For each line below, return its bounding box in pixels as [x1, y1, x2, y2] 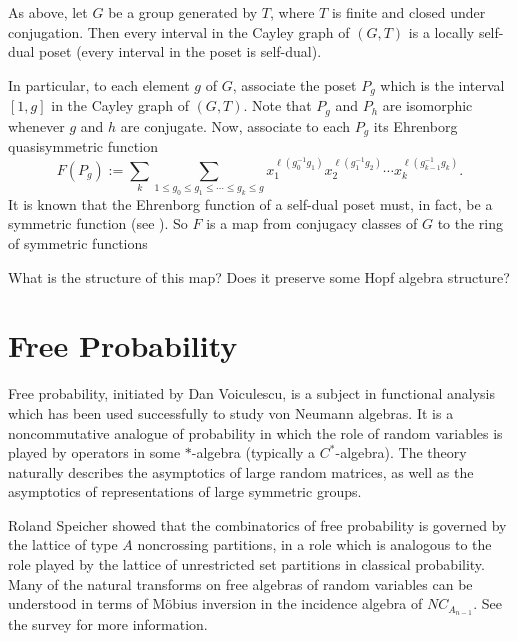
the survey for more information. [8, 614, 208, 635]
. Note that [243, 95, 312, 116]
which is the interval [380, 74, 505, 95]
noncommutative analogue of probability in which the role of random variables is [8, 422, 503, 443]
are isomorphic [382, 95, 473, 116]
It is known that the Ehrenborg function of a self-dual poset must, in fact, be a [8, 193, 493, 214]
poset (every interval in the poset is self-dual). [39, 41, 322, 62]
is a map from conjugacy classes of [206, 213, 418, 234]
